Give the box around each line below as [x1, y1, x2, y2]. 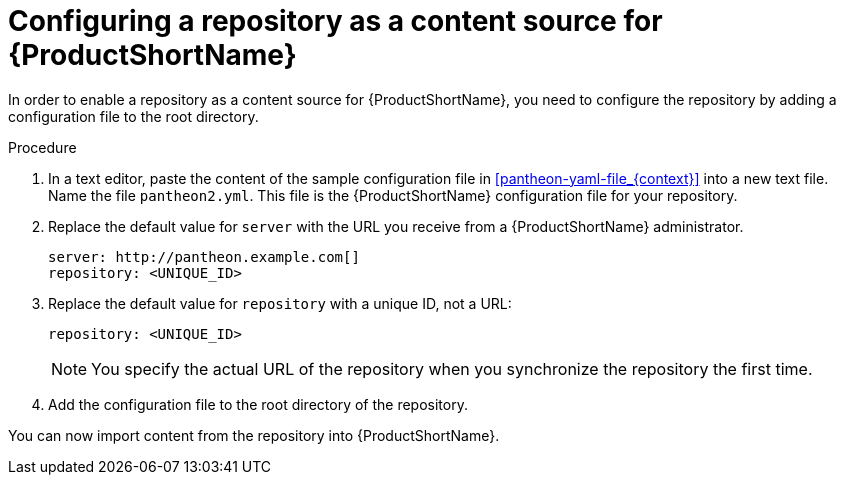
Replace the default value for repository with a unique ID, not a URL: [48, 294, 512, 312]
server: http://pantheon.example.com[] [48, 248, 360, 265]
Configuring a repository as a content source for [8, 4, 663, 38]
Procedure [8, 138, 77, 156]
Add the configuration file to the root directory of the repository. [48, 395, 468, 413]
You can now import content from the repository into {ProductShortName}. [8, 426, 500, 444]
